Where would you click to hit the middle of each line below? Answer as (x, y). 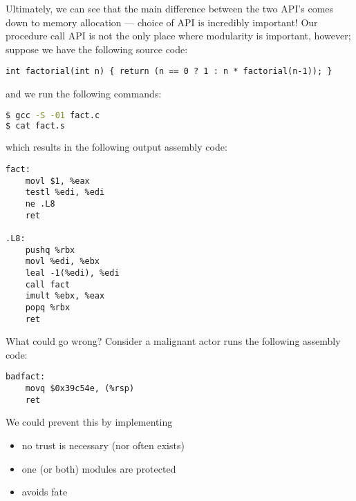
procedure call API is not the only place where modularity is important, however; (178, 36)
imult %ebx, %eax (65, 296)
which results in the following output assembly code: (116, 147)
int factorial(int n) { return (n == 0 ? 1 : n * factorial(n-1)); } (169, 72)
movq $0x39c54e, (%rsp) (80, 388)
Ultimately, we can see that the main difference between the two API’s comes (170, 8)
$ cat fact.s (35, 125)
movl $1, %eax (57, 181)
